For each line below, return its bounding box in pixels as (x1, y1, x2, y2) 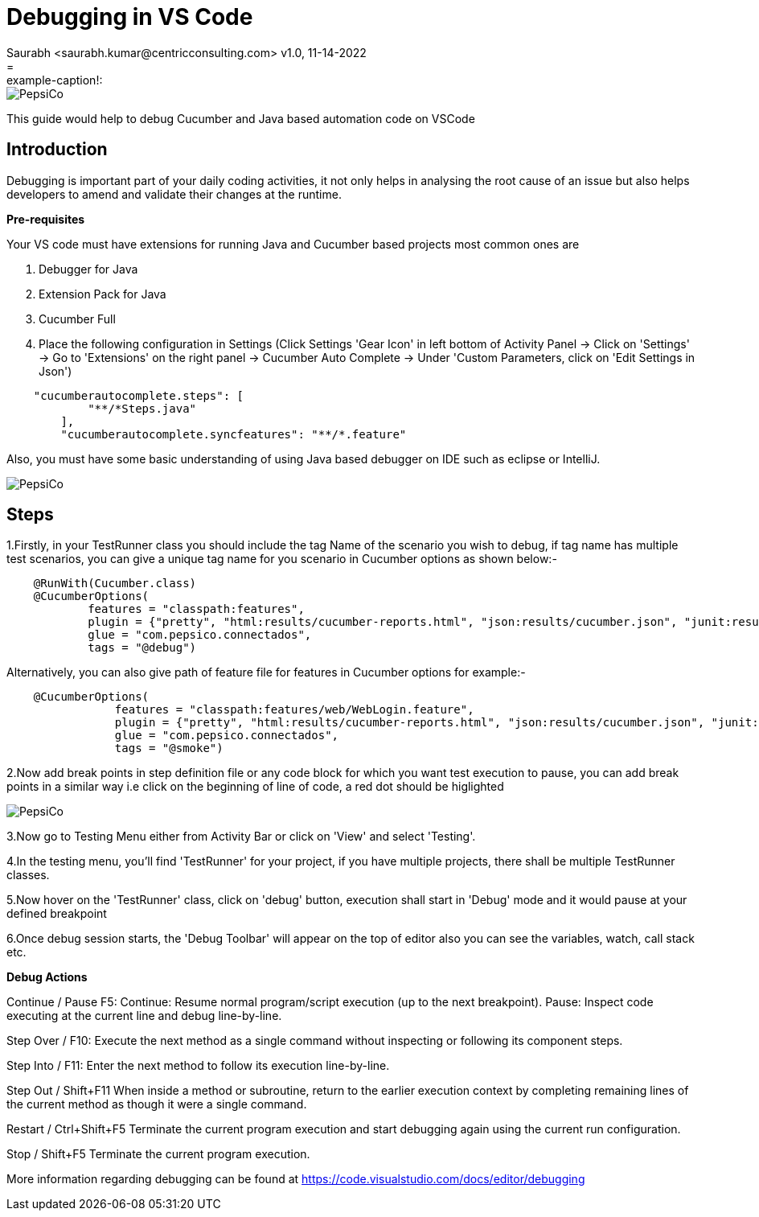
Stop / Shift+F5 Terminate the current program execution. (6, 1147, 310, 1161)
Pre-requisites (6, 212, 85, 226)
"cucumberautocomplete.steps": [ (33, 389, 244, 402)
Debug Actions (6, 970, 88, 985)
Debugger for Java (39, 261, 138, 276)
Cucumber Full (39, 311, 116, 326)
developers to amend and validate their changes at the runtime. (6, 187, 342, 201)
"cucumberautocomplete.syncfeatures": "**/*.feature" (60, 427, 407, 441)
